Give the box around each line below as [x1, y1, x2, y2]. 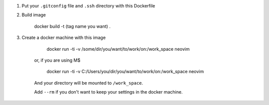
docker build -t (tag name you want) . [34, 23, 111, 29]
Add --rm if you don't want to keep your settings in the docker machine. [34, 89, 183, 95]
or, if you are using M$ [34, 57, 81, 63]
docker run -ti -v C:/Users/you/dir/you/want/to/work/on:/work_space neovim [46, 69, 204, 75]
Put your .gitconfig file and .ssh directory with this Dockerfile [21, 3, 155, 8]
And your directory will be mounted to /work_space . [34, 80, 143, 86]
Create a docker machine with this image [21, 35, 106, 41]
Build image [21, 12, 46, 18]
